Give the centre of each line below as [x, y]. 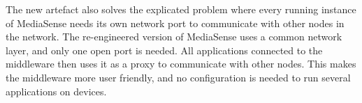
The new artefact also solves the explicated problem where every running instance [181, 9]
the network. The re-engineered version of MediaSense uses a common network [174, 37]
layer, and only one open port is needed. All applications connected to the [164, 50]
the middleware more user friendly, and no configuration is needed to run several [178, 77]
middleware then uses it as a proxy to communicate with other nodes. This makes [181, 64]
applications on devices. [56, 91]
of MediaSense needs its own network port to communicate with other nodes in [175, 23]
